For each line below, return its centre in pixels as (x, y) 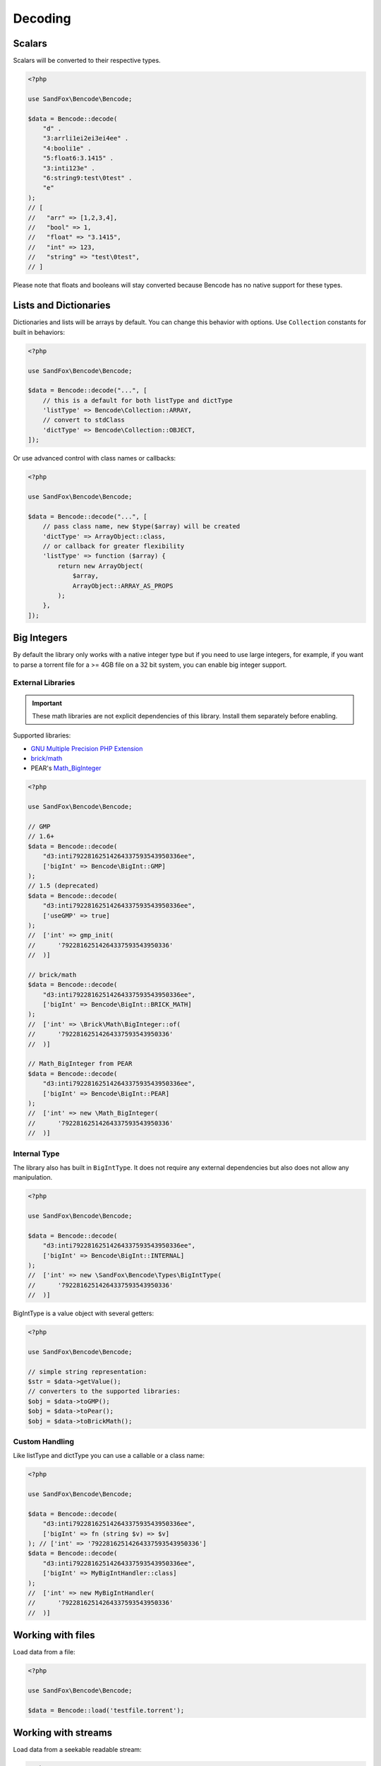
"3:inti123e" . (69, 168)
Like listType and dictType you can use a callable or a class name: (109, 1456)
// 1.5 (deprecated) (63, 886)
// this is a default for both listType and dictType (138, 400)
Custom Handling (43, 1441)
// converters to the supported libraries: (104, 1391)
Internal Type (36, 1154)
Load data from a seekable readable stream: (77, 1750)
